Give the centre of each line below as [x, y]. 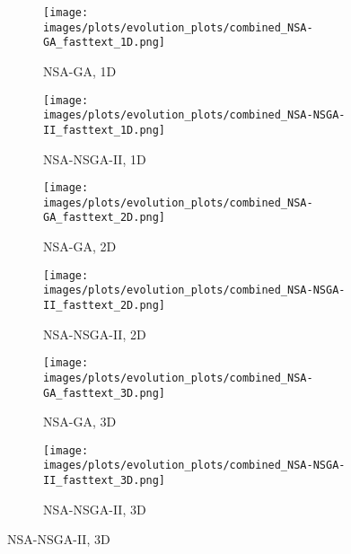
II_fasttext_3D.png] [105, 481]
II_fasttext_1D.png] [105, 130]
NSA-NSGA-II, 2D [95, 334]
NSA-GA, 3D [80, 422]
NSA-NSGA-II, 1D [95, 158]
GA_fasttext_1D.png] [105, 43]
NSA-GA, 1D [80, 70]
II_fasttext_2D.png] [105, 305]
